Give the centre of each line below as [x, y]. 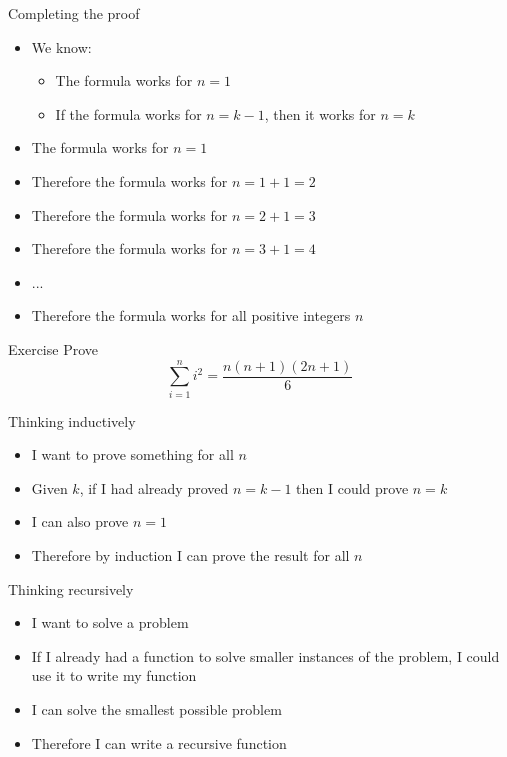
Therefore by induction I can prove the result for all [190, 555]
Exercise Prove [53, 348]
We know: [61, 46]
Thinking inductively [72, 420]
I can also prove [80, 521]
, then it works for [320, 113]
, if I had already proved [154, 487]
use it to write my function [114, 675]
